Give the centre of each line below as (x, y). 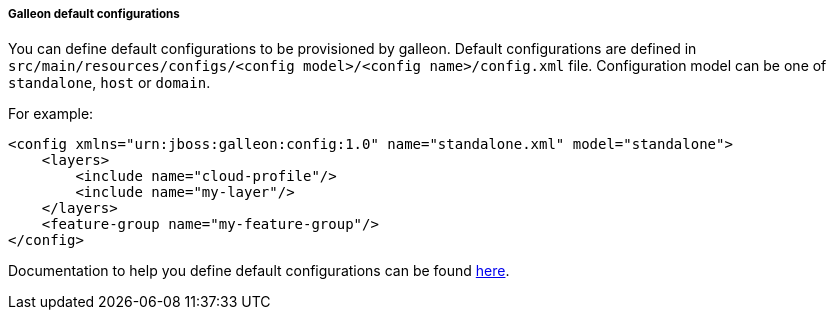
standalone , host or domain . (109, 83)
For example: (51, 114)
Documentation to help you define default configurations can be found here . (259, 271)
